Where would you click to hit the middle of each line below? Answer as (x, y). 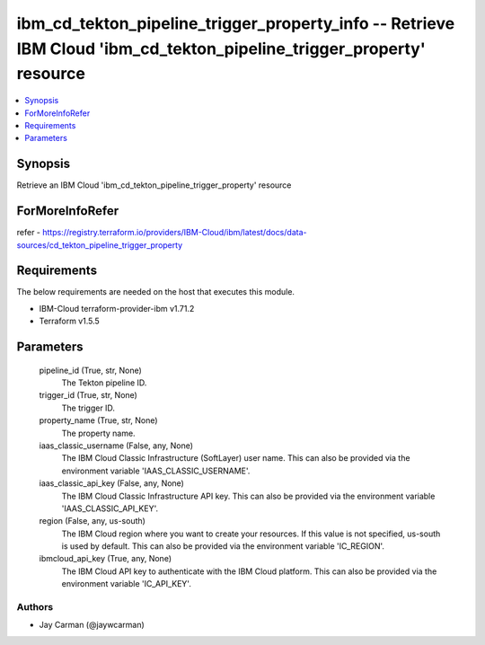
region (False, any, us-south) (92, 521)
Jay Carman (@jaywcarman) (92, 625)
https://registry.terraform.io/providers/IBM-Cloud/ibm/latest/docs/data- (174, 233)
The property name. (98, 433)
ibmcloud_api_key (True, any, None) (106, 559)
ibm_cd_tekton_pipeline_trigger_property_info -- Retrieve (236, 23)
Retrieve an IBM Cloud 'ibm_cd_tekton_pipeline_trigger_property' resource (154, 185)
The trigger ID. (88, 408)
